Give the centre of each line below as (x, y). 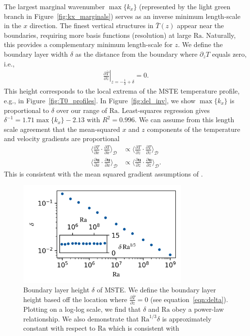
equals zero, (229, 54)
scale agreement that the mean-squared (62, 129)
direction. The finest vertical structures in (92, 25)
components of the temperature (194, 129)
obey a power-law (198, 309)
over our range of (82, 110)
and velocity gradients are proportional (62, 138)
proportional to (27, 110)
